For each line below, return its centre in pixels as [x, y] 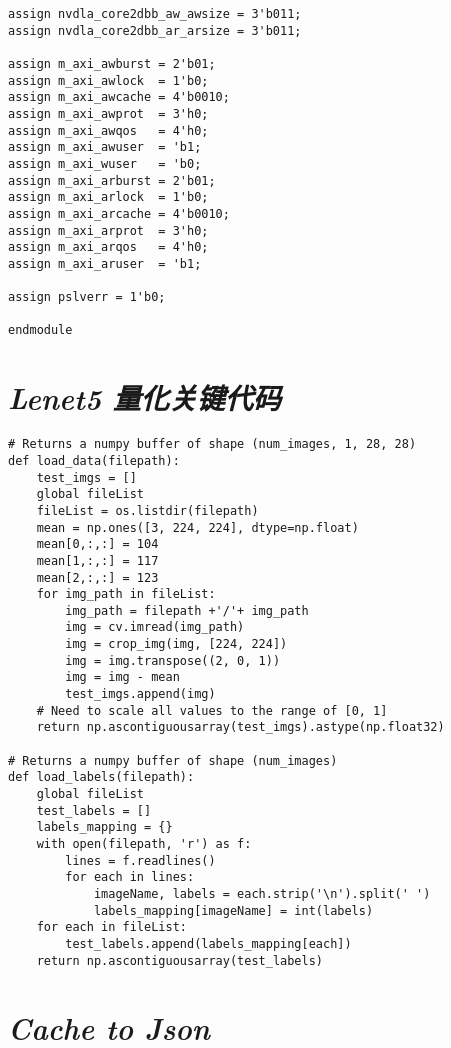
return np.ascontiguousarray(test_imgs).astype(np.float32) [240, 727]
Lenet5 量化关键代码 [144, 398]
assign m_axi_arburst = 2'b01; [112, 180]
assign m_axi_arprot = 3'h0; [108, 230]
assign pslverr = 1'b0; [87, 297]
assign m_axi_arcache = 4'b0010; [119, 213]
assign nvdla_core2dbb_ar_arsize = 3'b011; [155, 30]
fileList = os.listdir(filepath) [147, 510]
